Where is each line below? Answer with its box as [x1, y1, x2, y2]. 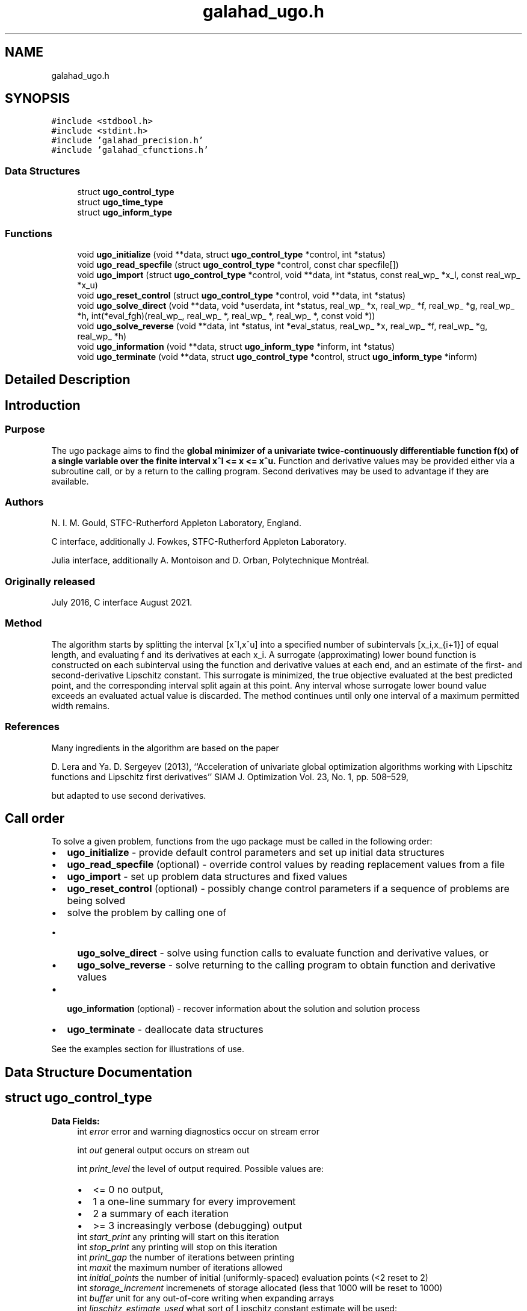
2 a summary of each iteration [93, 1207, 229, 1220]
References [5, 721, 60, 733]
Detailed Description [5, 372, 131, 388]
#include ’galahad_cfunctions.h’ [51, 145, 209, 155]
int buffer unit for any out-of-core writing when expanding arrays [77, 1292, 334, 1303]
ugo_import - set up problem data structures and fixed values [67, 870, 348, 883]
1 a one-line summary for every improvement [93, 1195, 296, 1207]
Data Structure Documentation [5, 1064, 193, 1080]
